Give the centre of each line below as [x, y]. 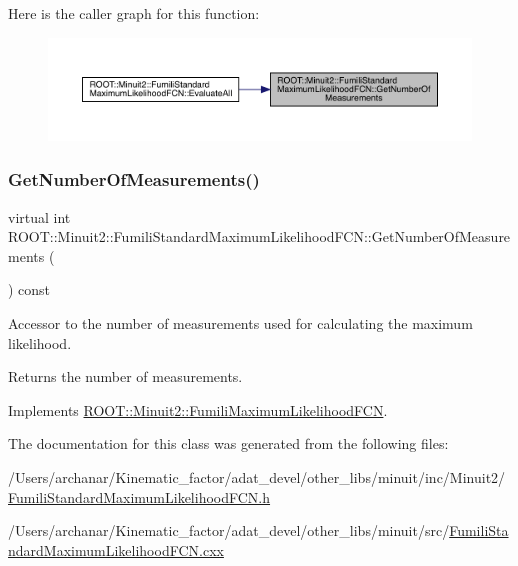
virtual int [39, 216]
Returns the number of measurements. [125, 376]
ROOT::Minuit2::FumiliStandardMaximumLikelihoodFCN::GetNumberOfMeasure [259, 236]
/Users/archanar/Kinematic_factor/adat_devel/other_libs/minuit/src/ [229, 530]
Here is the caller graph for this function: [134, 13]
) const [29, 289]
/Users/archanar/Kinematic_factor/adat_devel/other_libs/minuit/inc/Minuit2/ [257, 476]
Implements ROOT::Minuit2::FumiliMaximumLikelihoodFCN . [198, 409]
